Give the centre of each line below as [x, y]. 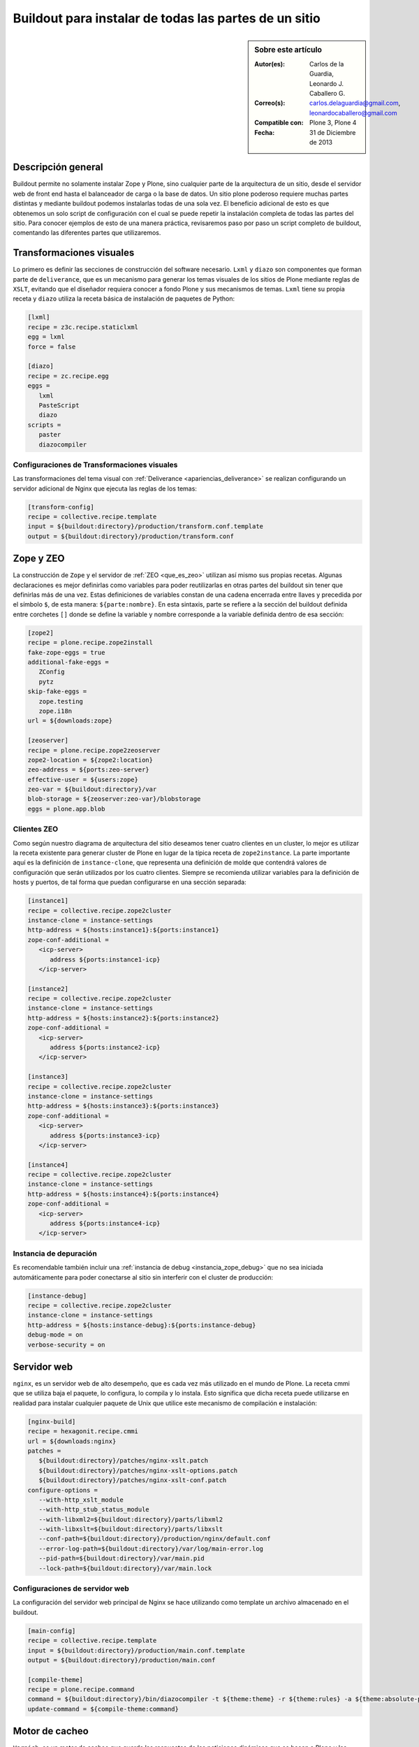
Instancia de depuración [55, 1253]
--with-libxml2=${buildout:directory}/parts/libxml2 [131, 1519]
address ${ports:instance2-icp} [105, 1048]
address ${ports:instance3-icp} [105, 1135]
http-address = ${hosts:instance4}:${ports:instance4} [123, 1194]
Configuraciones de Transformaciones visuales [95, 465]
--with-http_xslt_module [81, 1500]
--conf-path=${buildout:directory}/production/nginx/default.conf [155, 1539]
